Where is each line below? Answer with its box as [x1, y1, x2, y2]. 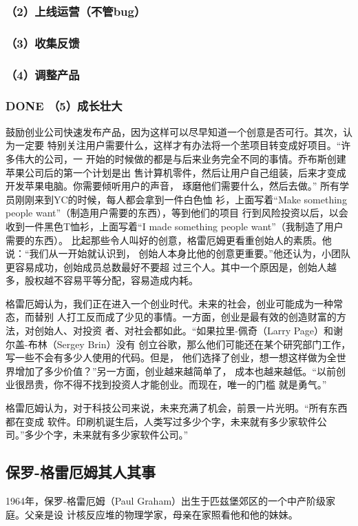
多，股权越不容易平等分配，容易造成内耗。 [6, 273, 198, 287]
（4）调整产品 [6, 65, 80, 83]
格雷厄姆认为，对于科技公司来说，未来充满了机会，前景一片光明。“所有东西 [6, 401, 348, 415]
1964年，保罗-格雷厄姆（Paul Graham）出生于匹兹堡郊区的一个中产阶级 [6, 494, 326, 508]
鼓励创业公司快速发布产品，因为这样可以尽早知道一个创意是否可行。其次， [6, 124, 343, 139]
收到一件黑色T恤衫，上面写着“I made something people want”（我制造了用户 [6, 219, 344, 233]
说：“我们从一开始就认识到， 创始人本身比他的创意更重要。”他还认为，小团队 [6, 246, 350, 261]
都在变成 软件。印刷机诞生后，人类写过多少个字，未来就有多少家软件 [6, 414, 317, 428]
